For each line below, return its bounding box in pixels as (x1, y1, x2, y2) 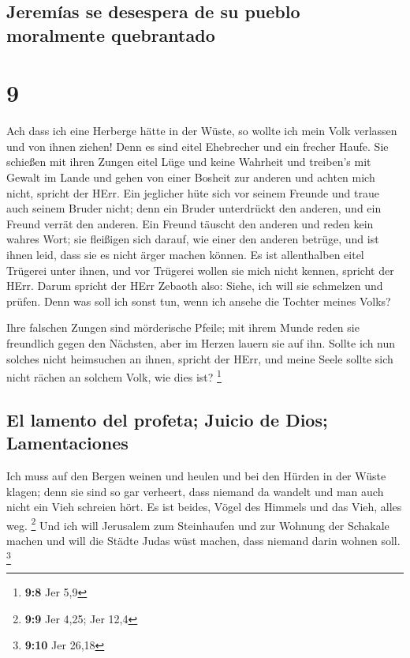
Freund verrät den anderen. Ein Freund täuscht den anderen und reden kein (6, 215, 374, 231)
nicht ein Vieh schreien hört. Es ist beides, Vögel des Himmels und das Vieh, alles (6, 498, 402, 515)
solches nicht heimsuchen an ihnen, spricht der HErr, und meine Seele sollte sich (6, 350, 393, 367)
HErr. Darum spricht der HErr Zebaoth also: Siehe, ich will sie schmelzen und (6, 277, 383, 294)
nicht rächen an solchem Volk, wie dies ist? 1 (6, 367, 222, 385)
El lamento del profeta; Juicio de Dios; (6, 407, 328, 431)
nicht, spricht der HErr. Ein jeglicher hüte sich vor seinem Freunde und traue (6, 184, 379, 201)
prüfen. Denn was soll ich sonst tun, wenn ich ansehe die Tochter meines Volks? (6, 292, 391, 309)
